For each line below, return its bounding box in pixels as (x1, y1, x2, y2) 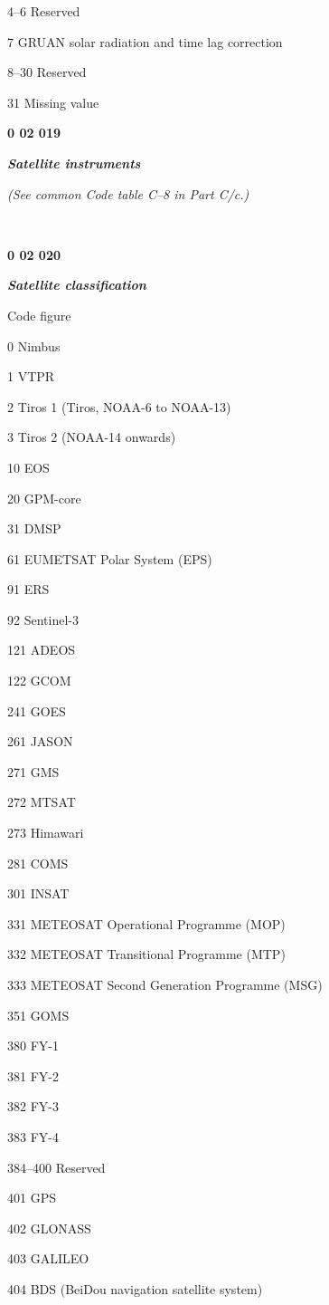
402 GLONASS (7, 1218, 91, 1237)
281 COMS (7, 853, 69, 872)
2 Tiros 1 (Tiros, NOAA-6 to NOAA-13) (7, 397, 231, 416)
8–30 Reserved (7, 62, 87, 82)
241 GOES (7, 701, 66, 720)
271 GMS (7, 762, 60, 781)
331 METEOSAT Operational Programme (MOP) (7, 914, 286, 933)
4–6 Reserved (7, 2, 80, 20)
